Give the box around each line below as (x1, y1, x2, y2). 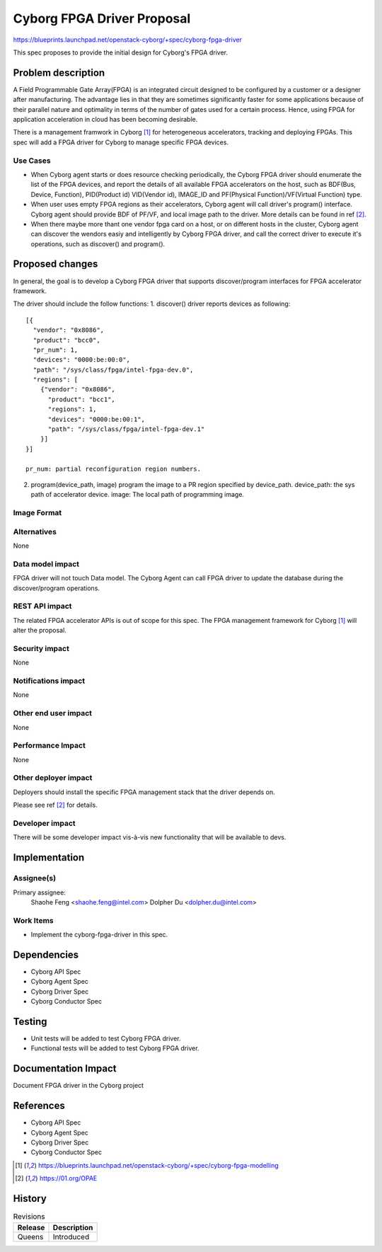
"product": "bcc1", (47, 395, 116, 403)
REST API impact (13, 602, 72, 611)
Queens (17, 1231, 44, 1241)
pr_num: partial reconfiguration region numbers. (25, 464, 202, 473)
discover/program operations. (13, 584, 100, 592)
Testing (13, 1016, 47, 1028)
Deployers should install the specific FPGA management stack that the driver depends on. (13, 788, 275, 796)
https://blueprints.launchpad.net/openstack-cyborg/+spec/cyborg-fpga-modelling (37, 1161, 279, 1169)
